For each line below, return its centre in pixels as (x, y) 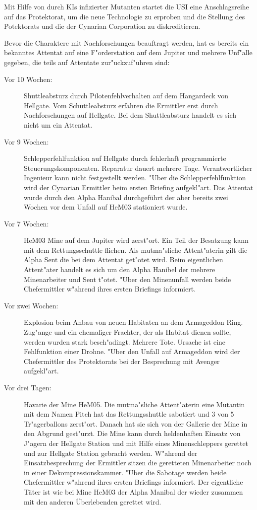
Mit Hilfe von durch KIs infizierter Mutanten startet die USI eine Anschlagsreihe (127, 6)
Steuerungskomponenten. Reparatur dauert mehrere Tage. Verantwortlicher (138, 168)
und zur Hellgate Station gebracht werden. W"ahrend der (111, 453)
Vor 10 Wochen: (28, 79)
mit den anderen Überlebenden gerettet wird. (93, 501)
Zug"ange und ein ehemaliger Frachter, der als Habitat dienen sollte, (128, 332)
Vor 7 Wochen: (26, 223)
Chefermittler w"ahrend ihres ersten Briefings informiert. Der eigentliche (133, 482)
